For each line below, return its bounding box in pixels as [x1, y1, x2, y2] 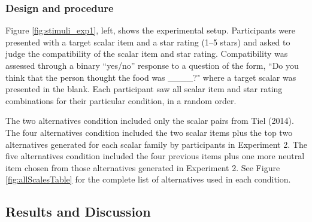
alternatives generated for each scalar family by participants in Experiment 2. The [5, 138, 307, 150]
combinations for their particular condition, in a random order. [5, 94, 237, 107]
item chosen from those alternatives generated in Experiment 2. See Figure [5, 161, 280, 174]
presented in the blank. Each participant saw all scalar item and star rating [5, 83, 283, 95]
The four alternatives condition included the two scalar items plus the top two [5, 126, 293, 138]
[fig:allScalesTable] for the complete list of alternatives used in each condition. [5, 173, 291, 185]
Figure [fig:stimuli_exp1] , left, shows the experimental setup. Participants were [5, 24, 295, 37]
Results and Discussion [5, 202, 151, 221]
